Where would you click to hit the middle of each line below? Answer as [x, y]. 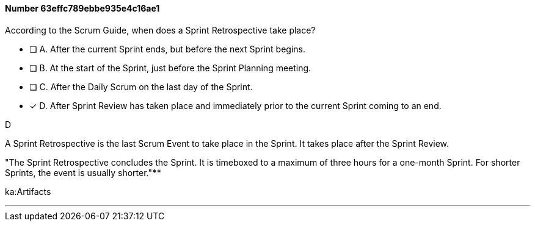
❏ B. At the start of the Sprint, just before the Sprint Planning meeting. [170, 68]
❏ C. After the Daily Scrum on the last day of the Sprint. [141, 87]
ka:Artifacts [28, 191]
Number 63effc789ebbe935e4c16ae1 [82, 8]
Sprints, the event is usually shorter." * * [83, 172]
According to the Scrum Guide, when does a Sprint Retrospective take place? [160, 30]
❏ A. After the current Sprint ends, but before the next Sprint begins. [167, 49]
